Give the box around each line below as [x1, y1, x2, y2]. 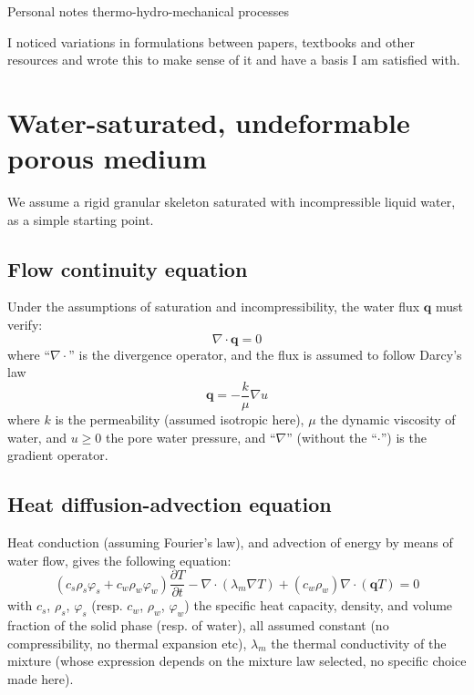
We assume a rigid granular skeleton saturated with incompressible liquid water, [7, 192, 456, 211]
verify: [7, 315, 43, 334]
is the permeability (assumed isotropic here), [55, 409, 304, 428]
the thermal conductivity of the [271, 633, 447, 652]
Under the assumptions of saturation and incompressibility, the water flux [7, 297, 420, 316]
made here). [7, 669, 74, 688]
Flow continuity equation [7, 254, 248, 282]
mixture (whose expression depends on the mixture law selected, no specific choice [7, 651, 467, 670]
